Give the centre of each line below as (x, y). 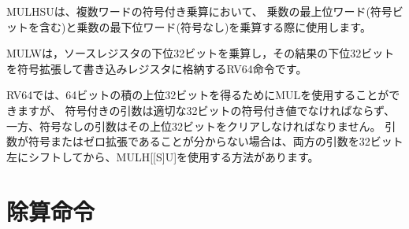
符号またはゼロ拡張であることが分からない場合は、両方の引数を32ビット (216, 141)
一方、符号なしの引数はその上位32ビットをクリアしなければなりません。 (194, 126)
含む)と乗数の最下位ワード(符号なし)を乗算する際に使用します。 (205, 26)
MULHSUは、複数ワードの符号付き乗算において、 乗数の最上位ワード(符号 (199, 11)
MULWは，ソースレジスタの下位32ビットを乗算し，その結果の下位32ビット (201, 53)
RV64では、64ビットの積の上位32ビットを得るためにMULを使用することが (198, 95)
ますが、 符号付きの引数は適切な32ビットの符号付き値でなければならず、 (206, 110)
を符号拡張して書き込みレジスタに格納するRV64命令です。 (157, 68)
